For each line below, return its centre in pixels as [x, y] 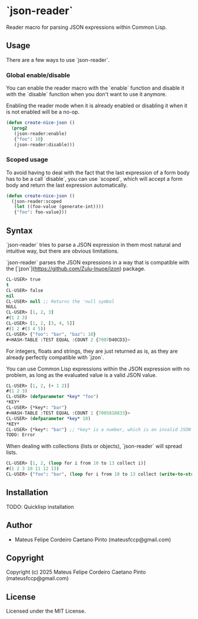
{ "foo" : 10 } [29, 139]
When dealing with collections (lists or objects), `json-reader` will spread [94, 446]
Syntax [19, 231]
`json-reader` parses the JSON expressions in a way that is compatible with [98, 263]
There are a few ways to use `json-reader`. [58, 59]
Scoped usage [27, 160]
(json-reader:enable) [40, 134]
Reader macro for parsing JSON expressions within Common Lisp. [87, 27]
